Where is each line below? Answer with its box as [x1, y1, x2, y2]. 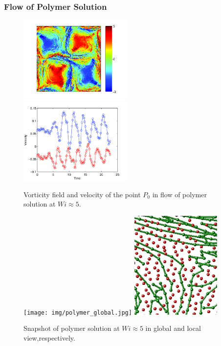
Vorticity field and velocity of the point [23, 189, 141, 199]
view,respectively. [23, 332, 75, 343]
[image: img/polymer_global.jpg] [23, 309, 132, 316]
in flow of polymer [152, 189, 207, 199]
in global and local [145, 323, 201, 333]
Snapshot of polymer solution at [23, 323, 120, 333]
